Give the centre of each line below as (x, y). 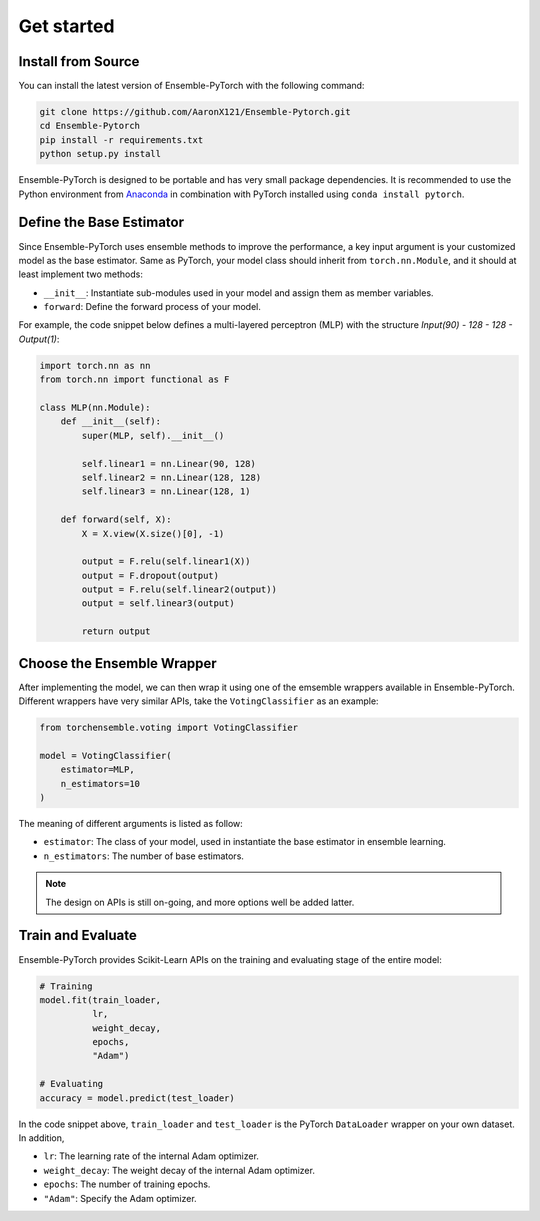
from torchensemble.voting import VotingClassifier (169, 728)
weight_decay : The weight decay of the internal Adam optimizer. (179, 1170)
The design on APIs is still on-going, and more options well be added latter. (200, 902)
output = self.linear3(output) (158, 603)
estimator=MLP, (97, 769)
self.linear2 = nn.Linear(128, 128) (171, 477)
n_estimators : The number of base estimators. (144, 856)
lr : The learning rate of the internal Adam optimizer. (151, 1156)
